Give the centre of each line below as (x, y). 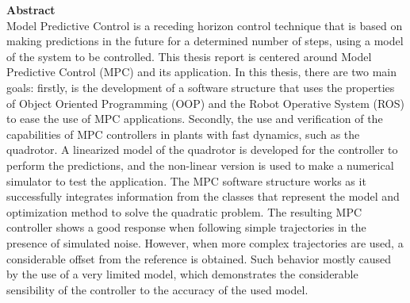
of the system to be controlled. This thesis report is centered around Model (189, 56)
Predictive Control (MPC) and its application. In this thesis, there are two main (202, 72)
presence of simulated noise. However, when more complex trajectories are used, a (205, 242)
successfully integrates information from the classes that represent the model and (203, 196)
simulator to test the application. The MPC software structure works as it (186, 180)
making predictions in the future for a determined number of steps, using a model (205, 41)
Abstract (31, 10)
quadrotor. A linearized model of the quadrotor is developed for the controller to (202, 150)
